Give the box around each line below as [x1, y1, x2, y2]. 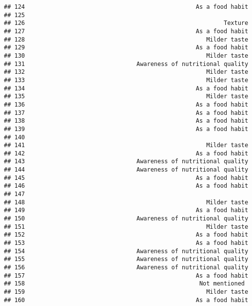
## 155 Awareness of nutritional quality [4, 256, 249, 263]
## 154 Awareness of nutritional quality [4, 247, 249, 255]
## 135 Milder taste [4, 93, 249, 100]
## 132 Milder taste [4, 68, 249, 76]
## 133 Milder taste [4, 76, 249, 84]
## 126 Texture [4, 20, 249, 27]
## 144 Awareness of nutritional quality [4, 166, 249, 174]
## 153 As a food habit [4, 240, 249, 247]
